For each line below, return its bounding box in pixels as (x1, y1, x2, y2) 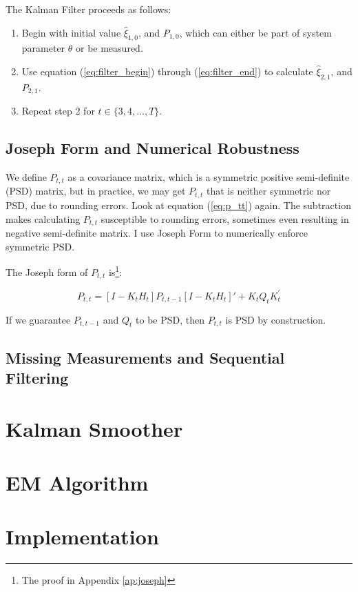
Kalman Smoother (6, 414, 183, 442)
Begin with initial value (21, 25, 121, 39)
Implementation (6, 522, 159, 551)
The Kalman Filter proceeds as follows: (6, 2, 171, 16)
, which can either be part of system (179, 25, 332, 39)
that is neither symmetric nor (207, 184, 331, 198)
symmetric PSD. (6, 239, 75, 253)
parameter (21, 41, 65, 55)
